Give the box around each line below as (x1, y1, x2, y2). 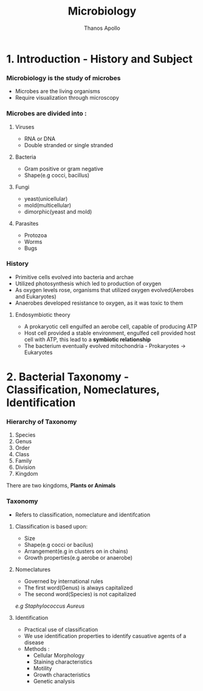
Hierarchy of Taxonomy (6, 417, 77, 426)
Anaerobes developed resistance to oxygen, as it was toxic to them (15, 299, 184, 307)
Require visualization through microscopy (15, 94, 120, 102)
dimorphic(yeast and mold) (24, 208, 92, 215)
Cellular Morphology (33, 651, 85, 659)
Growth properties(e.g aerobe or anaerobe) (24, 554, 132, 561)
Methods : (24, 645, 50, 652)
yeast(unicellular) (24, 195, 68, 202)
